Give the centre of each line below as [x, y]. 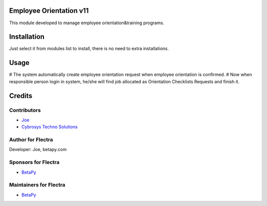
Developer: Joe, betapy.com [38, 150]
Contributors [25, 110]
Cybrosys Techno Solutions [49, 127]
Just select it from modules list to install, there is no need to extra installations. [89, 49]
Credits [21, 96]
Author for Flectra [31, 140]
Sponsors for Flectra [34, 162]
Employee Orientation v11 [49, 11]
